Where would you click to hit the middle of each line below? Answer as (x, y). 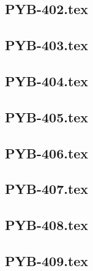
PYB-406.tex (47, 153)
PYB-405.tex (47, 117)
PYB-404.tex (47, 80)
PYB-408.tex (47, 225)
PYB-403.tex (47, 45)
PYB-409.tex (47, 260)
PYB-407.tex (47, 189)
